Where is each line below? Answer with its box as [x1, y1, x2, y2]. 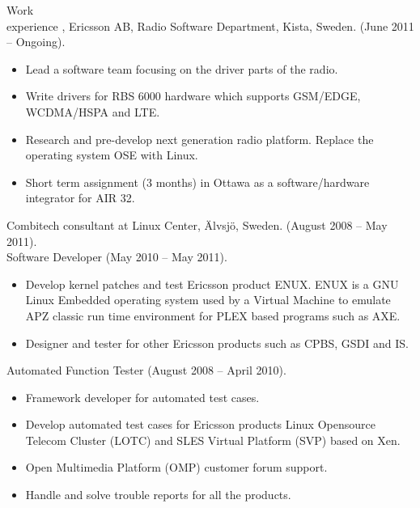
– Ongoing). [6, 33, 66, 50]
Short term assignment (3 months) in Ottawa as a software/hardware [25, 173, 370, 190]
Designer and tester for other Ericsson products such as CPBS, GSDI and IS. [25, 334, 409, 351]
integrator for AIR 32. [25, 189, 135, 206]
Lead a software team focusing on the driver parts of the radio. [25, 60, 338, 77]
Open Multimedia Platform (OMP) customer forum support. [25, 459, 328, 476]
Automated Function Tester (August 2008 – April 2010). [6, 362, 286, 379]
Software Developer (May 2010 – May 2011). [6, 248, 227, 265]
